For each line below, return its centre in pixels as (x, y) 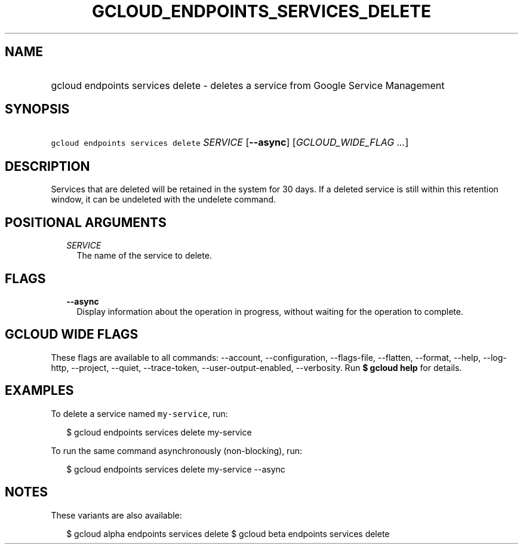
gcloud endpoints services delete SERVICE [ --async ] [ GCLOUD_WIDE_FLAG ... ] (230, 142)
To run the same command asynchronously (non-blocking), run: (176, 450)
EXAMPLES (39, 391)
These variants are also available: (116, 515)
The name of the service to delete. (144, 256)
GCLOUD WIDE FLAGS (72, 335)
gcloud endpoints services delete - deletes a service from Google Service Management (248, 85)
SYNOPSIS (37, 109)
